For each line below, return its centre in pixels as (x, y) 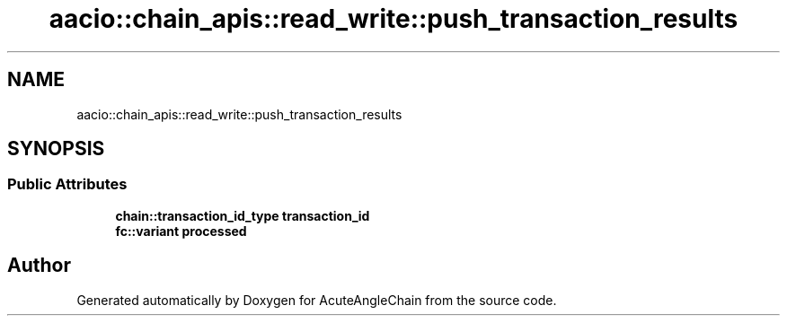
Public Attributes (67, 184)
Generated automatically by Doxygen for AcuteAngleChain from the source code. (317, 300)
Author (39, 266)
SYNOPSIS (56, 149)
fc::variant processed (181, 231)
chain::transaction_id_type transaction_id (243, 215)
